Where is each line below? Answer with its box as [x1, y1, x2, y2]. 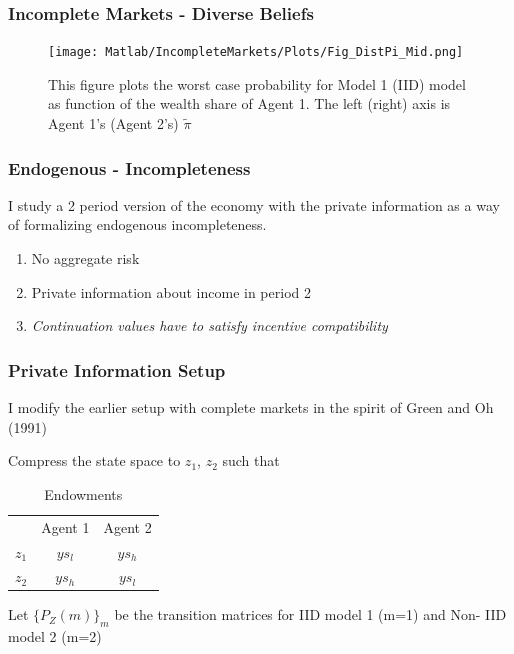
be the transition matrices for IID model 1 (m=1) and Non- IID [114, 604, 507, 625]
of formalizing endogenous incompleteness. [8, 214, 267, 235]
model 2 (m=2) [8, 626, 102, 647]
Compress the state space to [8, 450, 181, 471]
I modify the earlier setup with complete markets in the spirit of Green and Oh [8, 397, 494, 418]
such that [222, 450, 280, 471]
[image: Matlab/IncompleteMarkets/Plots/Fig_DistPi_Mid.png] [48, 45, 464, 60]
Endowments [44, 483, 123, 504]
